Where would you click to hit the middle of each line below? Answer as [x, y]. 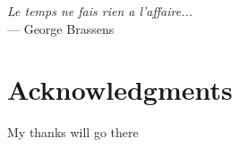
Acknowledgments [120, 90]
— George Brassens [61, 28]
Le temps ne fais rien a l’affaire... [100, 11]
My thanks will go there [73, 132]
